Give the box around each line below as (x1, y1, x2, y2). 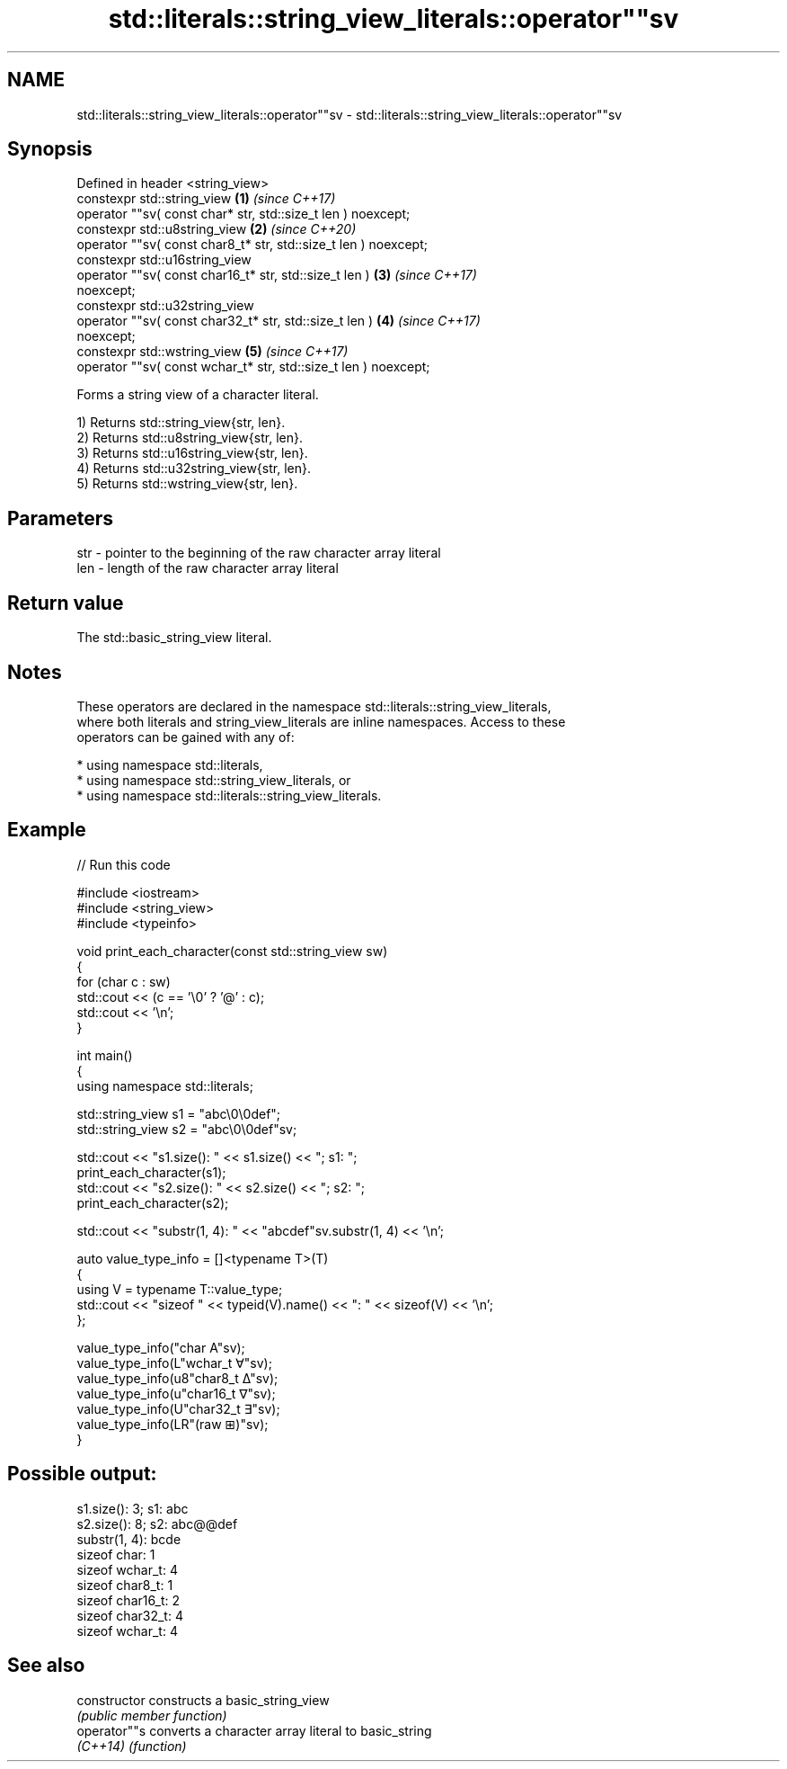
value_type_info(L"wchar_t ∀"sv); (76, 1354, 272, 1371)
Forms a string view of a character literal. (76, 387, 319, 403)
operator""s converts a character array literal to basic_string (76, 1722, 432, 1738)
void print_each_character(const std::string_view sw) (76, 943, 388, 959)
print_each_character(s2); (76, 1194, 229, 1211)
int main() (76, 1047, 133, 1063)
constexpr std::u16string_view (76, 252, 252, 268)
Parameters (7, 506, 113, 530)
